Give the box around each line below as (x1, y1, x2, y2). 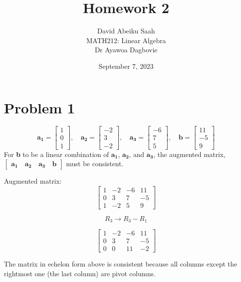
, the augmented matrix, (153, 149, 225, 159)
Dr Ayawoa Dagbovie (95, 45, 158, 55)
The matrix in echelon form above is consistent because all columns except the (4, 259, 238, 269)
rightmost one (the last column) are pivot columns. (4, 268, 156, 278)
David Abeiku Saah (97, 26, 155, 36)
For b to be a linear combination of (4, 149, 109, 159)
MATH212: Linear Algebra (86, 35, 166, 45)
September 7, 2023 (98, 61, 154, 71)
